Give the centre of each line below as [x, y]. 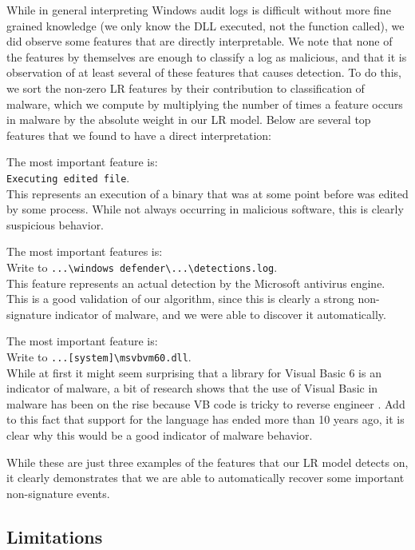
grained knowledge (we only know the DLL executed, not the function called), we [206, 25]
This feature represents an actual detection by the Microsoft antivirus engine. [196, 283]
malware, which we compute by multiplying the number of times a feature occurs [205, 104]
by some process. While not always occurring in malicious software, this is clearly [205, 209]
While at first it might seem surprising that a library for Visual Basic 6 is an [194, 372]
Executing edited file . [68, 177]
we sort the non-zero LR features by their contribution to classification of [186, 88]
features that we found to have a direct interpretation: [139, 135]
